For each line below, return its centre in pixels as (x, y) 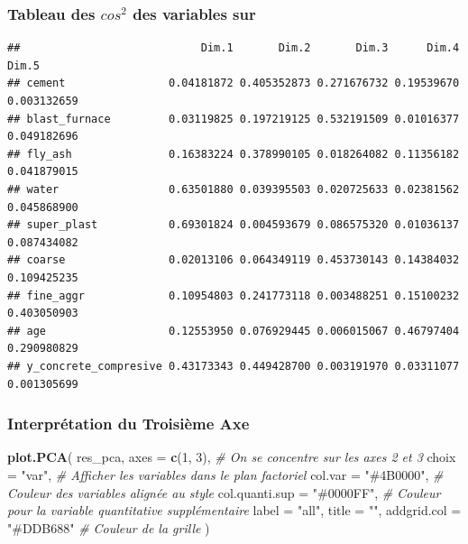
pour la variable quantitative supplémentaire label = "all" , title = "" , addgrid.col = (234, 510)
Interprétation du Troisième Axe (128, 424)
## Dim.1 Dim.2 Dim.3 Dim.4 (234, 48)
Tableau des (51, 13)
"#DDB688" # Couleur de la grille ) (109, 527)
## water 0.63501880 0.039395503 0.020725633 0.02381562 (234, 189)
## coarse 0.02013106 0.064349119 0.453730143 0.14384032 (234, 260)
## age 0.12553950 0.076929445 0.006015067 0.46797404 (234, 331)
